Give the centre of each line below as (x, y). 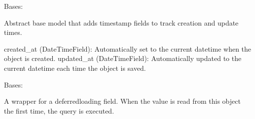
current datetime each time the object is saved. (75, 68)
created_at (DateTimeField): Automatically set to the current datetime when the (128, 48)
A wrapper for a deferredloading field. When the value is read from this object (122, 101)
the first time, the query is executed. (59, 110)
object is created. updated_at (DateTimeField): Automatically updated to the (123, 58)
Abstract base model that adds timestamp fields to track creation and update (121, 22)
